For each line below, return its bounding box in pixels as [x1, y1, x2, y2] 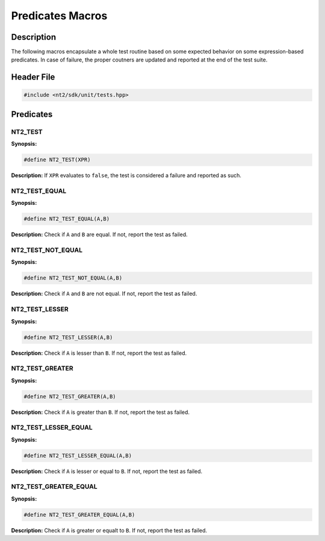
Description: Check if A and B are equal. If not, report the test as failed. [11, 231, 188, 238]
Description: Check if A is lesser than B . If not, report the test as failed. [11, 349, 187, 357]
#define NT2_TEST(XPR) [23, 157, 91, 163]
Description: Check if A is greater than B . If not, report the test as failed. [11, 408, 190, 416]
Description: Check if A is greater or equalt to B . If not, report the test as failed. [11, 527, 208, 534]
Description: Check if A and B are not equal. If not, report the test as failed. [11, 290, 197, 298]
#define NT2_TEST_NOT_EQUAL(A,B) [23, 275, 123, 281]
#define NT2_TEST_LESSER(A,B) [23, 334, 113, 340]
